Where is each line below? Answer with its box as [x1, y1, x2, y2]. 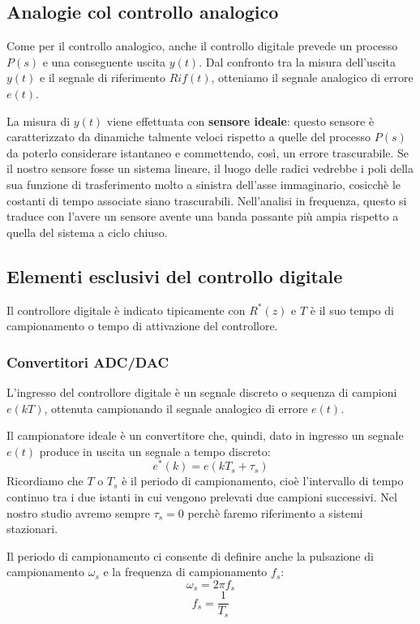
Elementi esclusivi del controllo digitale [6, 263, 343, 288]
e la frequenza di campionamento [103, 563, 268, 580]
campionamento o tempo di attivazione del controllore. [6, 317, 278, 334]
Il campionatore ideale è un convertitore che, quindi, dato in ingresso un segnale [6, 427, 404, 444]
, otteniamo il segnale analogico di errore [211, 69, 414, 86]
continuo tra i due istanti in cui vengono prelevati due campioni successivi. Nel [6, 488, 397, 505]
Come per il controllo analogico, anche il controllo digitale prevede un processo [6, 37, 398, 54]
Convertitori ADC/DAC [6, 351, 169, 372]
